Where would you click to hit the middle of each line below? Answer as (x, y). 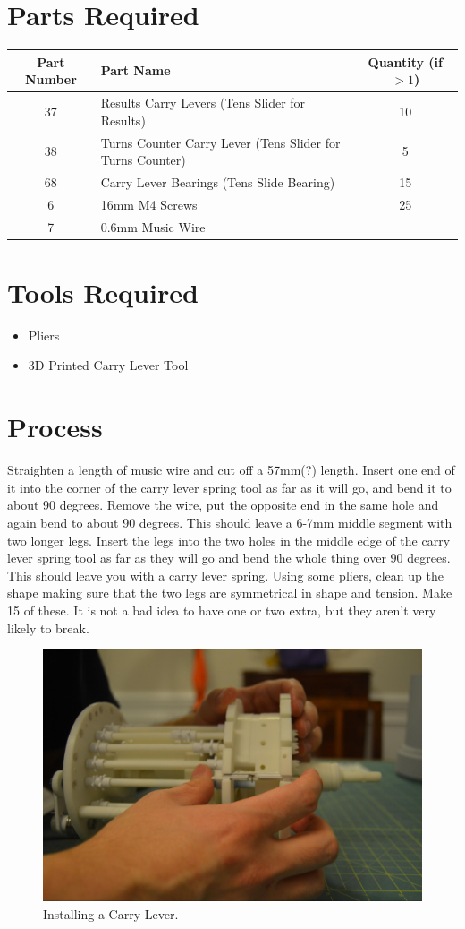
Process (55, 427)
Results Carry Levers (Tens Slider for (203, 103)
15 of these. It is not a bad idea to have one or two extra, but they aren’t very (222, 610)
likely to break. (48, 628)
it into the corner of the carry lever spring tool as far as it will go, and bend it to (229, 487)
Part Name (135, 70)
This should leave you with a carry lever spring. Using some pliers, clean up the (225, 575)
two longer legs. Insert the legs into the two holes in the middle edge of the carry (229, 540)
